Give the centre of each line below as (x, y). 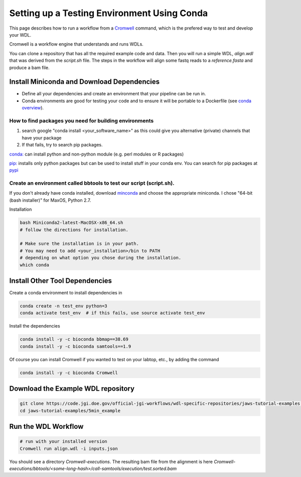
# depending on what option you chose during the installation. (101, 258)
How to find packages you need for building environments (82, 120)
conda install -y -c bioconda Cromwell (69, 373)
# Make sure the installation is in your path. (79, 244)
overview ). (33, 108)
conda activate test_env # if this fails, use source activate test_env (112, 313)
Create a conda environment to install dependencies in (66, 293)
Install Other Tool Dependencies (61, 281)
